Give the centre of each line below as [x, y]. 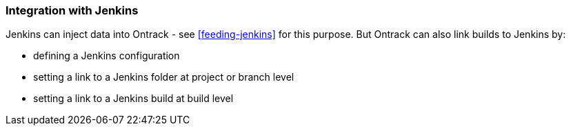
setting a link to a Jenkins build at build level [133, 99]
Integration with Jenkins [72, 10]
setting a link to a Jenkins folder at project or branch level [164, 77]
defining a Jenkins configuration [107, 56]
